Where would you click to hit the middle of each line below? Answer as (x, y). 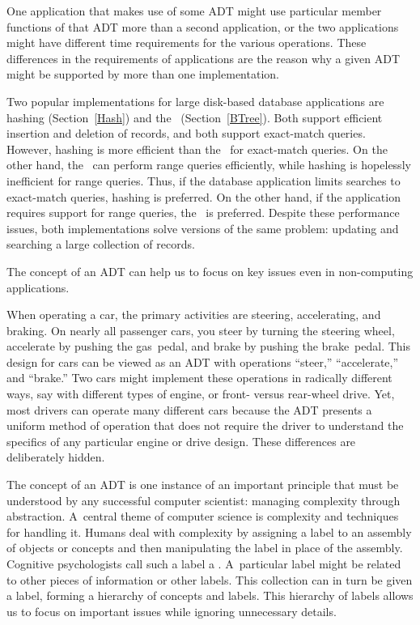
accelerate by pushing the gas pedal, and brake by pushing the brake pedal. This (209, 346)
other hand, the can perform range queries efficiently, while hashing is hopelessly (209, 165)
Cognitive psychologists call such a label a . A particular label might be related (204, 563)
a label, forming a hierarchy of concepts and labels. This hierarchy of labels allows (210, 595)
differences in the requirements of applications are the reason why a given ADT (203, 58)
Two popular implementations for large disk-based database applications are (195, 101)
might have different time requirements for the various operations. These (187, 43)
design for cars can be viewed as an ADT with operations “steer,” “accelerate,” (203, 361)
